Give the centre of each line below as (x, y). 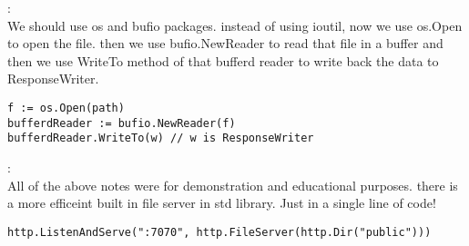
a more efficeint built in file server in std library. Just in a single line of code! (222, 203)
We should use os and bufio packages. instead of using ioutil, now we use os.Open (235, 25)
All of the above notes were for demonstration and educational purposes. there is (233, 185)
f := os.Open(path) (66, 108)
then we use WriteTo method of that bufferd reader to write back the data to (223, 60)
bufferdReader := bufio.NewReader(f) (122, 123)
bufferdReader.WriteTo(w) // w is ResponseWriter (161, 138)
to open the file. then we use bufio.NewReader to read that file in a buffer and (225, 43)
